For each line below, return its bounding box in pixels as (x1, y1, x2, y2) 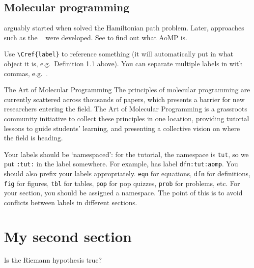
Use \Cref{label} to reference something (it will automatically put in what (4, 49, 233, 59)
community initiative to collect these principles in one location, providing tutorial (4, 113, 249, 124)
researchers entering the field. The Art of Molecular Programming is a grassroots (4, 104, 247, 114)
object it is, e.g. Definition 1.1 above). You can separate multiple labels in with (4, 58, 243, 69)
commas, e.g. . (4, 68, 48, 78)
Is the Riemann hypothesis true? (4, 254, 102, 265)
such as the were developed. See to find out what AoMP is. (4, 32, 187, 42)
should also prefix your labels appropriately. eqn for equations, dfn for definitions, (4, 168, 251, 179)
